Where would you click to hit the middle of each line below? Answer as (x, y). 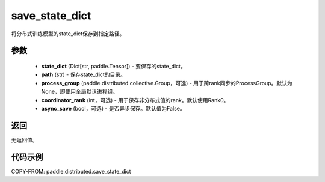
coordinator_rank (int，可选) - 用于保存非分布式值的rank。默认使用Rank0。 (135, 100)
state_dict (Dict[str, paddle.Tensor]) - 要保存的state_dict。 (113, 66)
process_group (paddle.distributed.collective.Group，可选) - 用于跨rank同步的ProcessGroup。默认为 (167, 83)
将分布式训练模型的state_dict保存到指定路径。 (68, 34)
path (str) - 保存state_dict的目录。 (84, 74)
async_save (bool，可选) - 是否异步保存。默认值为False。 (113, 108)
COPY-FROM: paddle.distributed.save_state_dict (71, 171)
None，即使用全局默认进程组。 (80, 92)
